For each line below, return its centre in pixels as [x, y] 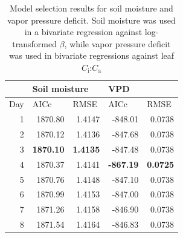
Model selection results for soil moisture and [91, 8]
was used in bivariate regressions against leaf [91, 55]
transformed [34, 43]
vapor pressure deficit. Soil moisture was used [91, 20]
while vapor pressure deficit [120, 43]
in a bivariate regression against [83, 32]
